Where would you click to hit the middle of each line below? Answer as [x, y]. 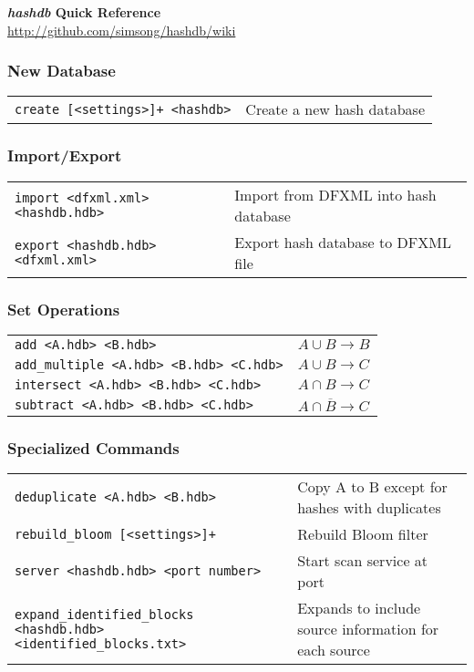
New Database [62, 71]
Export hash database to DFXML [343, 242]
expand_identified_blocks [104, 614]
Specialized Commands [93, 447]
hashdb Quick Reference [84, 12]
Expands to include [359, 608]
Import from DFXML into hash [335, 194]
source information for [368, 629]
